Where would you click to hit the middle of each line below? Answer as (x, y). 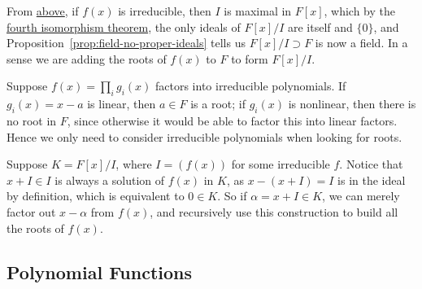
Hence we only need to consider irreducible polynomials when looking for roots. (204, 136)
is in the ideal (372, 180)
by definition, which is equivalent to (96, 196)
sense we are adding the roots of (87, 58)
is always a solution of (110, 180)
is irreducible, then (165, 11)
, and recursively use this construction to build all (274, 211)
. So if (232, 196)
